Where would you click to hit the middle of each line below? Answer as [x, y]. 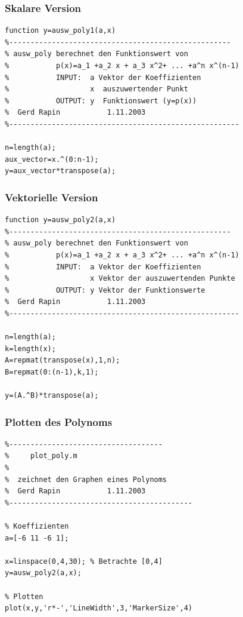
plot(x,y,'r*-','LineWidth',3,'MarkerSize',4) [99, 608]
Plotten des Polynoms [59, 421]
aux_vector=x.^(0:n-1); [52, 159]
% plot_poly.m [41, 456]
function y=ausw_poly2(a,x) [60, 220]
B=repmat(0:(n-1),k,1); [52, 372]
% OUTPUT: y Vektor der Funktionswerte [105, 290]
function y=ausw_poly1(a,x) [60, 31]
